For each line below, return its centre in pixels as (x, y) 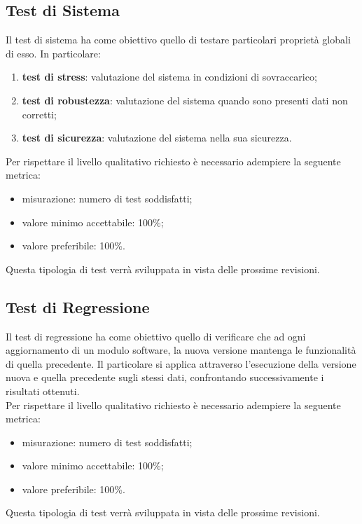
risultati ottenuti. (43, 391)
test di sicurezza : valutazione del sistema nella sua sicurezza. (157, 138)
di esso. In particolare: (53, 53)
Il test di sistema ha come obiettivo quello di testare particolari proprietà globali (178, 40)
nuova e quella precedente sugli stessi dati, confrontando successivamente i (165, 377)
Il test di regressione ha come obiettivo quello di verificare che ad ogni (156, 336)
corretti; (39, 114)
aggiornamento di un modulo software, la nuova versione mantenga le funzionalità (181, 350)
